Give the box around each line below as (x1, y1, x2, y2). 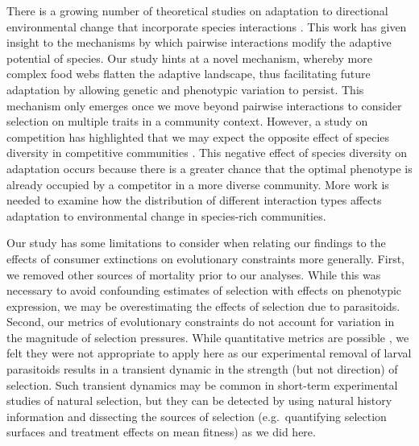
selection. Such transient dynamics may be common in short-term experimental (6, 376, 398, 393)
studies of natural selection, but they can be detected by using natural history (6, 392, 392, 409)
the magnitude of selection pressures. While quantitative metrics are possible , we (6, 328, 409, 345)
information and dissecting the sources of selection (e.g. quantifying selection (6, 407, 387, 424)
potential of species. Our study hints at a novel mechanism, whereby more (6, 49, 372, 66)
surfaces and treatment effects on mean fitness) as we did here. (6, 423, 316, 440)
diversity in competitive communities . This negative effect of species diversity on (6, 144, 408, 161)
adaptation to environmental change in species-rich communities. (6, 207, 326, 224)
